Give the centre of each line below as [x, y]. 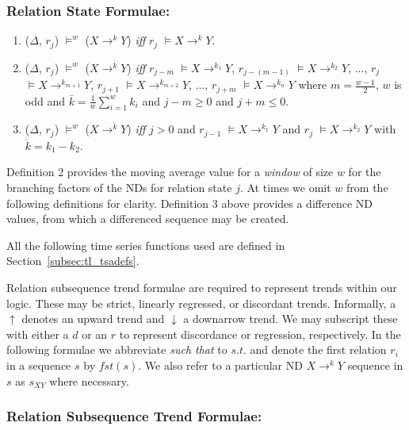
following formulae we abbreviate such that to [117, 349]
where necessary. [89, 380]
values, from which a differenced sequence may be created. [148, 219]
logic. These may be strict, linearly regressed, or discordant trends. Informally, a [201, 303]
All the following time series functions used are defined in [146, 245]
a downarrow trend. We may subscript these [291, 319]
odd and [45, 100]
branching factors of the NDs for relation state [119, 188]
